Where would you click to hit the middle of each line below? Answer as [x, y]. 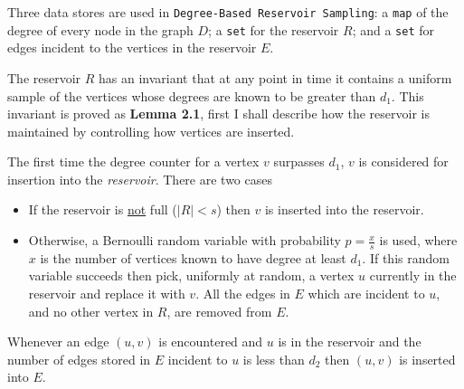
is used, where [418, 240]
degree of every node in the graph [100, 29]
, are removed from [219, 311]
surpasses [299, 161]
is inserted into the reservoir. [344, 209]
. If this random [406, 257]
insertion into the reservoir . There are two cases [140, 179]
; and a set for [393, 29]
